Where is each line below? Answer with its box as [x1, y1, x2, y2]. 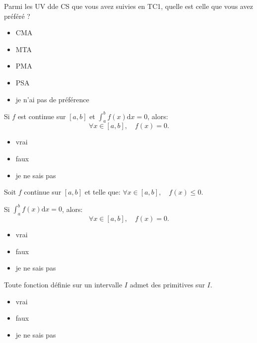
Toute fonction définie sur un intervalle [4, 279, 123, 289]
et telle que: [84, 187, 121, 197]
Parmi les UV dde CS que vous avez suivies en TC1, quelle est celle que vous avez [4, 1, 253, 11]
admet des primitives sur [129, 279, 205, 289]
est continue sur [17, 111, 66, 121]
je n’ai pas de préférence [15, 94, 89, 104]
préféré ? [4, 10, 30, 21]
